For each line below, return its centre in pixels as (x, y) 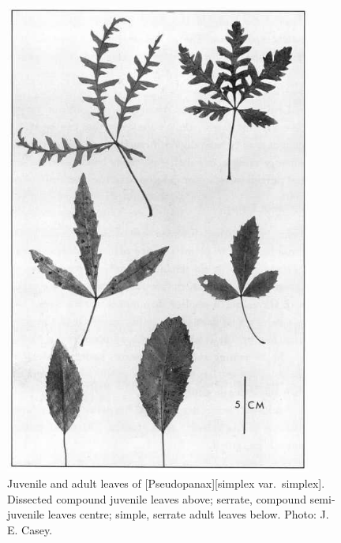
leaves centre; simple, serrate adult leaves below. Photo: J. (188, 514)
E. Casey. (30, 529)
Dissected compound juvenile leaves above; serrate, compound (157, 498)
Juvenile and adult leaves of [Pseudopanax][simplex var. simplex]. (166, 483)
